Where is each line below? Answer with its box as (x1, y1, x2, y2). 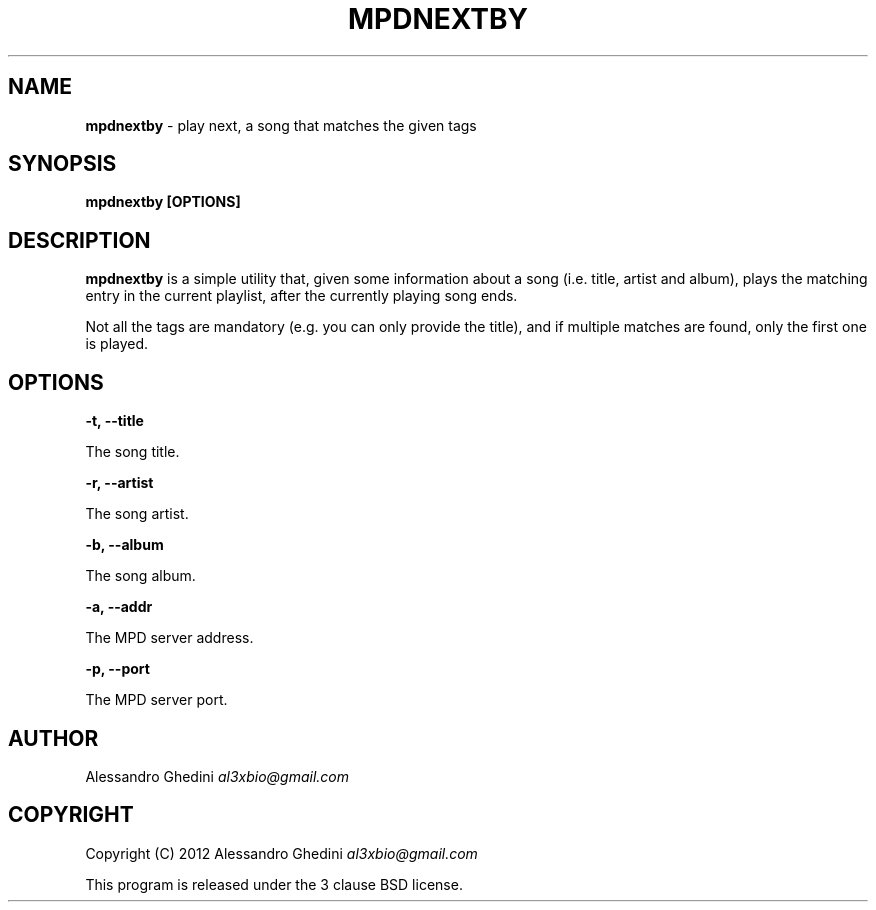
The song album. (85, 567, 196, 585)
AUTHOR (8, 725, 99, 751)
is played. (85, 335, 149, 353)
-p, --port (85, 660, 150, 678)
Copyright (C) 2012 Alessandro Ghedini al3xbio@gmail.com (85, 844, 478, 862)
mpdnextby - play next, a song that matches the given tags (85, 116, 477, 134)
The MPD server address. (85, 629, 254, 647)
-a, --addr (85, 598, 153, 616)
